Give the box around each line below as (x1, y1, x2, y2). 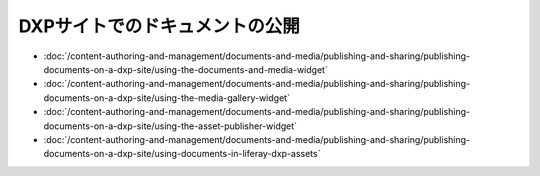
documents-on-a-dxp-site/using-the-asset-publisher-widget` (43, 120, 298, 132)
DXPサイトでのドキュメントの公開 (18, 15, 300, 37)
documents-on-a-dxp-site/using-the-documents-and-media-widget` (43, 63, 329, 75)
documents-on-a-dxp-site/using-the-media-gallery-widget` (43, 91, 290, 104)
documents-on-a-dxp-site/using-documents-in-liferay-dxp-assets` (43, 148, 321, 160)
